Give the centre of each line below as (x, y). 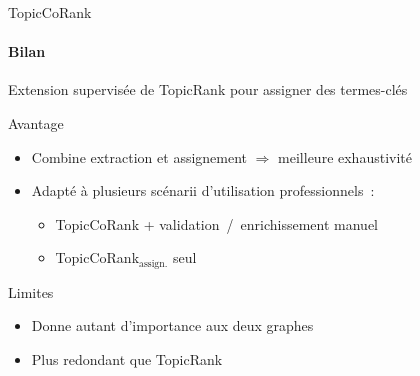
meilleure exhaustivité (345, 156)
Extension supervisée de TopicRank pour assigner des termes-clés (208, 89)
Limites (31, 291)
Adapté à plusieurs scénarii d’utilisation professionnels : (203, 190)
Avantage (36, 122)
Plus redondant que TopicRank (127, 359)
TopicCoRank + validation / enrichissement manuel (216, 223)
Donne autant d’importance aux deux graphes (172, 325)
